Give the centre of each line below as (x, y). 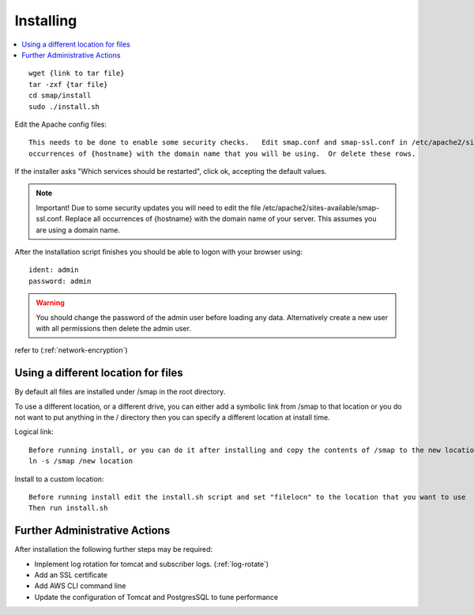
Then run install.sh (68, 508)
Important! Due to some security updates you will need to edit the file (149, 208)
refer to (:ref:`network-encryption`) (71, 350)
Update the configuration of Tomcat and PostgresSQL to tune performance (156, 597)
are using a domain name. (78, 230)
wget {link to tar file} (77, 74)
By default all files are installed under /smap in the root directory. (120, 392)
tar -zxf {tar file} (68, 84)
